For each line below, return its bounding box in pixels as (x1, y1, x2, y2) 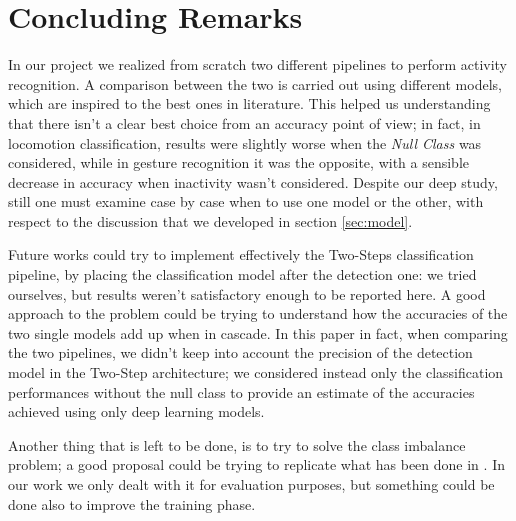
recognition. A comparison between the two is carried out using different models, (8, 73, 502, 94)
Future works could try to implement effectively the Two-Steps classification (8, 244, 474, 265)
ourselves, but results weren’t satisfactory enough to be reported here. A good (8, 283, 486, 304)
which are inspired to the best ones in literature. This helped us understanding (8, 93, 491, 114)
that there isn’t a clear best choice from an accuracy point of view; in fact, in (8, 112, 481, 133)
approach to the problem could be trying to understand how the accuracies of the (8, 303, 508, 324)
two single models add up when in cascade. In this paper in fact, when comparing (8, 322, 508, 343)
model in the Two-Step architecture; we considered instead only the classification (8, 362, 504, 383)
